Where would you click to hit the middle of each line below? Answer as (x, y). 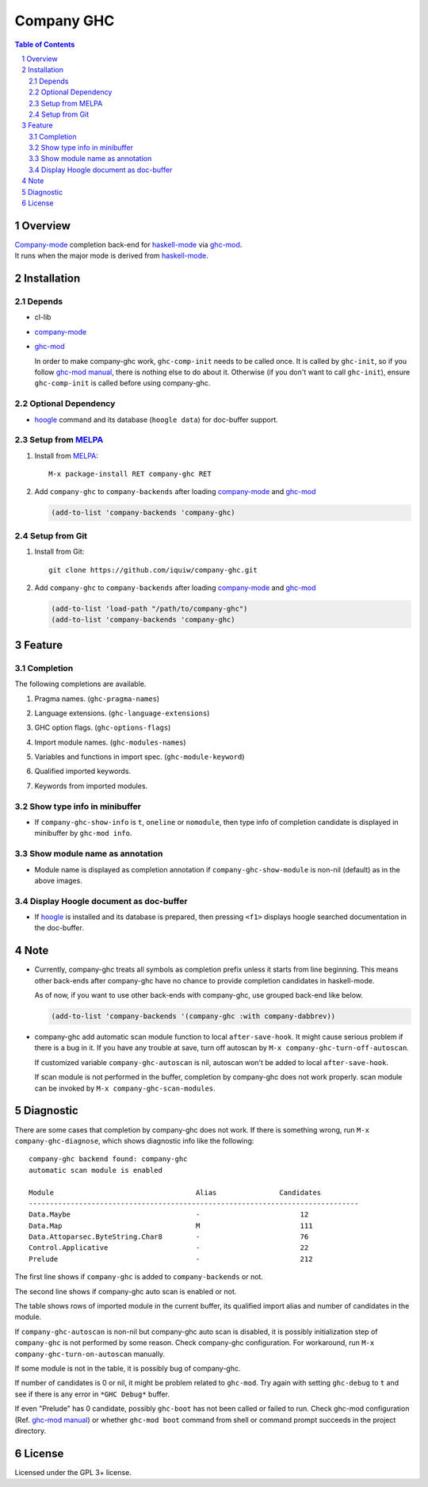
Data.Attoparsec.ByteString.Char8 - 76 (169, 1237)
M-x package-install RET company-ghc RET (130, 474)
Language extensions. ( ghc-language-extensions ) (122, 713)
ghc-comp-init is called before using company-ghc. (122, 383)
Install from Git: (59, 552)
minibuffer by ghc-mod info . (83, 834)
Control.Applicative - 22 (169, 1248)
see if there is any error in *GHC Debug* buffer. (92, 1394)
